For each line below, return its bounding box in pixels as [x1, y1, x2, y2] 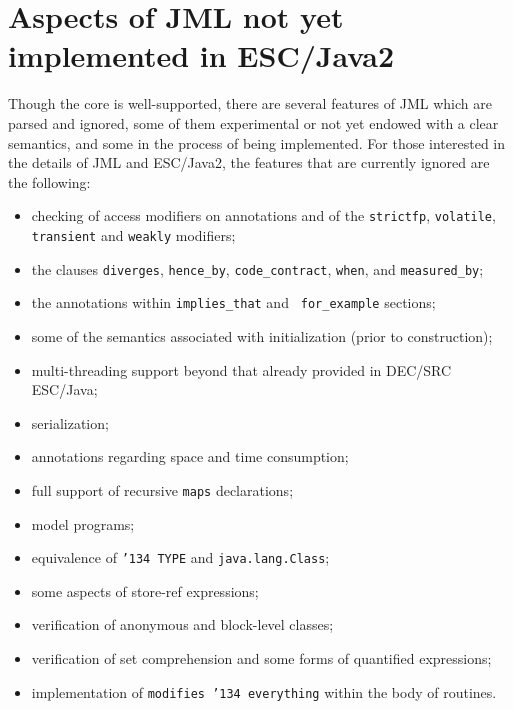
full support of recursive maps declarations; [31, 479, 294, 500]
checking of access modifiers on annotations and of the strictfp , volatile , [31, 205, 496, 226]
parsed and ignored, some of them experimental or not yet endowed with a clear [8, 112, 499, 133]
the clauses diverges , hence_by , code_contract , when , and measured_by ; [31, 258, 484, 279]
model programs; [31, 513, 135, 534]
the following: [8, 171, 91, 192]
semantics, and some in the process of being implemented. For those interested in [8, 132, 506, 153]
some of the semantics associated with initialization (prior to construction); [31, 325, 493, 346]
